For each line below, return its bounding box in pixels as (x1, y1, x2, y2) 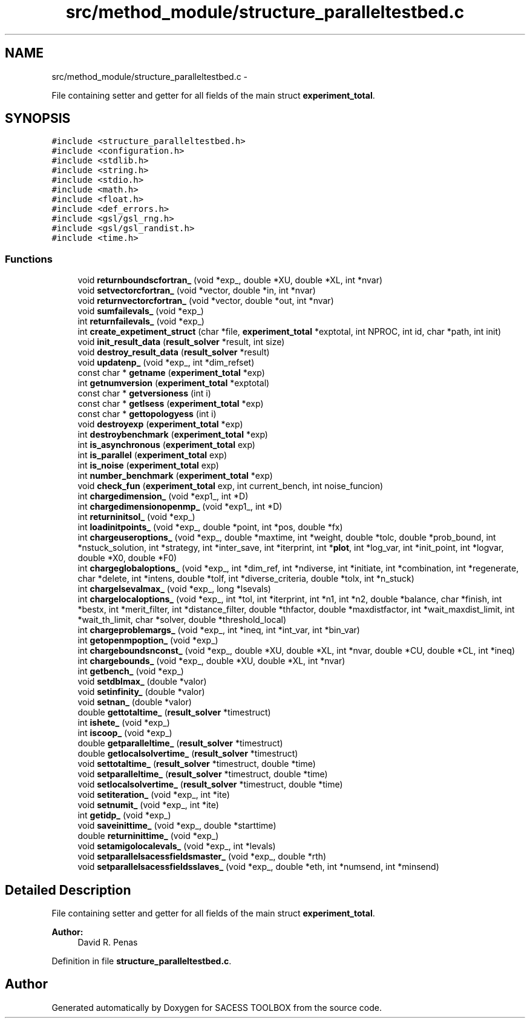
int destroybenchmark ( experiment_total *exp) (77, 429, 268, 440)
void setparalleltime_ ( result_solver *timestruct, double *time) (77, 769, 328, 780)
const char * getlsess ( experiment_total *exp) (77, 398, 264, 409)
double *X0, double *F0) (77, 553, 177, 564)
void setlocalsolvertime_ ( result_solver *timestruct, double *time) (77, 779, 343, 790)
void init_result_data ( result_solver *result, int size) (77, 337, 285, 347)
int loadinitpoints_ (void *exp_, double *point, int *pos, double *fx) (77, 522, 343, 533)
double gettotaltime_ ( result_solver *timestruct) (77, 707, 271, 718)
